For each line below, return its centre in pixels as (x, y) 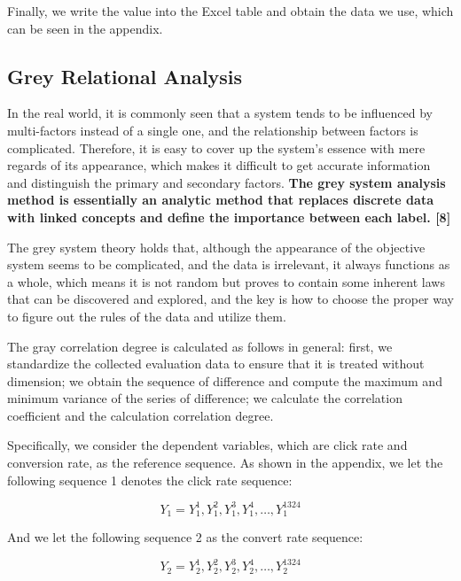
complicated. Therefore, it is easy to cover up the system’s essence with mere (216, 147)
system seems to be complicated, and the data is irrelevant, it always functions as (229, 264)
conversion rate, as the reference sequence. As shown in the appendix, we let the (225, 463)
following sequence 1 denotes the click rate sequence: (150, 480)
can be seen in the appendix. (85, 28)
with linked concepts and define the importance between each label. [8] (229, 217)
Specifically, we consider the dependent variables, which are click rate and (207, 445)
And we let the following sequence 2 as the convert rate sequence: (185, 537)
